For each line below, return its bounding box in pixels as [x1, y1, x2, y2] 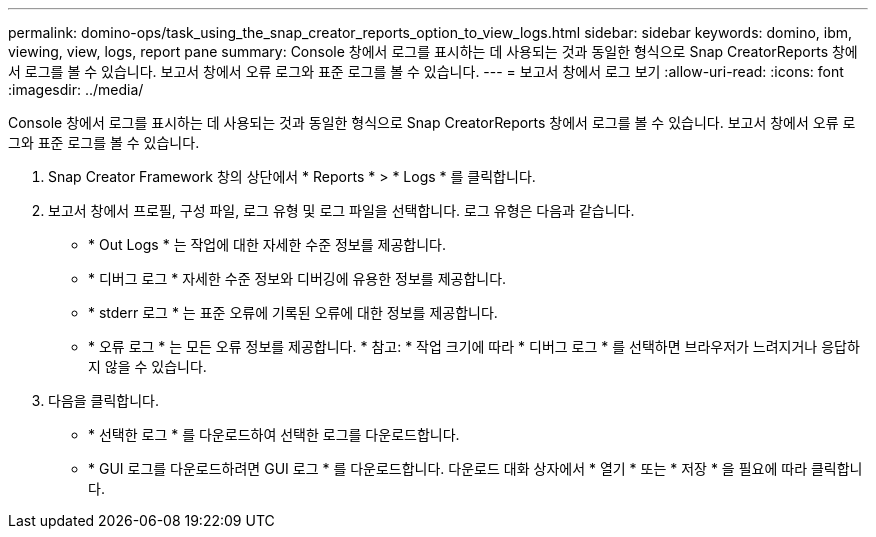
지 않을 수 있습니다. [88, 358, 207, 375]
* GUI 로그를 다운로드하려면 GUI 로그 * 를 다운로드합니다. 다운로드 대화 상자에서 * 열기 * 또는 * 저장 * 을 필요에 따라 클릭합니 [88, 460, 863, 477]
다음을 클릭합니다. [48, 392, 160, 409]
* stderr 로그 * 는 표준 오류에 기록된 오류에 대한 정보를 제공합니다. [88, 304, 498, 321]
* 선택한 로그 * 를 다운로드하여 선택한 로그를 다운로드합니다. [88, 426, 460, 443]
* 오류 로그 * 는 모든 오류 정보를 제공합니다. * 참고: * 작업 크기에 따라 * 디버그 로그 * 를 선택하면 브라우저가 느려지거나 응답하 [88, 338, 860, 355]
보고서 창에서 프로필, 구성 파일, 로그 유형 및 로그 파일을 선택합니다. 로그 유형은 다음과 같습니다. [48, 202, 635, 219]
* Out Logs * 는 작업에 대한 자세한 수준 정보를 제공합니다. [88, 236, 447, 253]
